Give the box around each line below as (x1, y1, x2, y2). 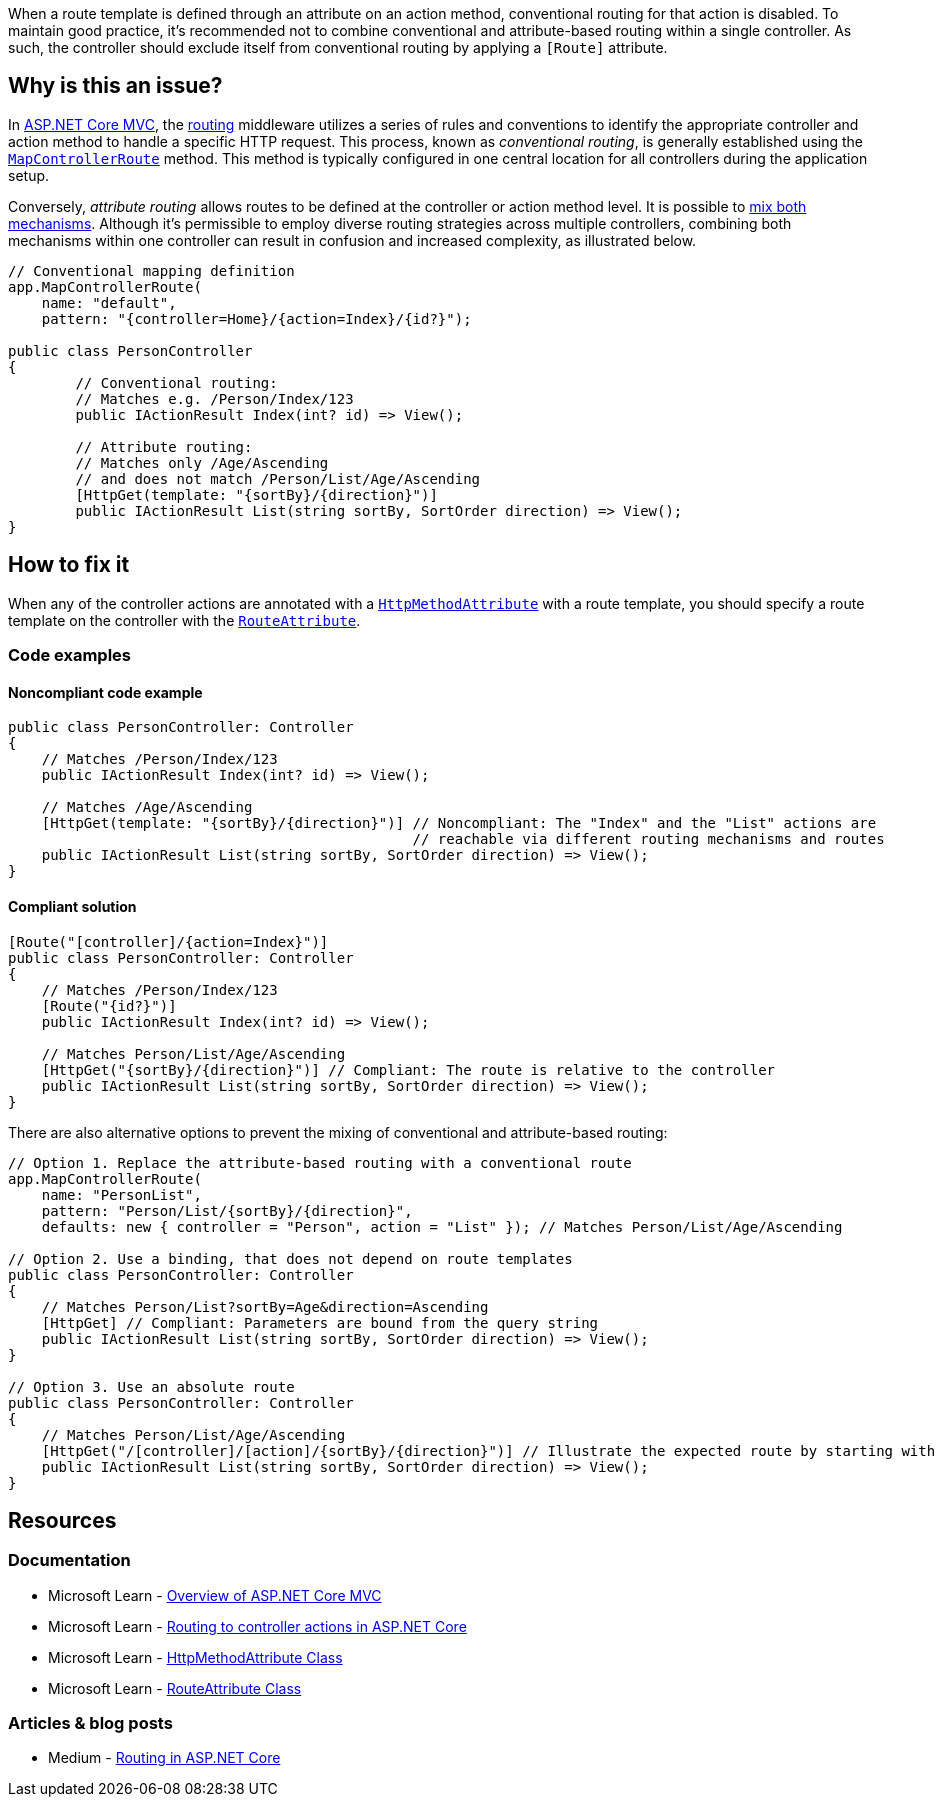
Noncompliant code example (8, 683, 203, 701)
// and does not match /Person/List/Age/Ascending (75, 470, 481, 487)
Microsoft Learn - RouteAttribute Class (48, 1679, 302, 1697)
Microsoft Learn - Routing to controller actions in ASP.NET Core (48, 1617, 467, 1635)
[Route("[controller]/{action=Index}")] (8, 933, 329, 950)
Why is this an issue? (8, 73, 223, 99)
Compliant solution (8, 897, 137, 915)
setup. (8, 166, 50, 184)
